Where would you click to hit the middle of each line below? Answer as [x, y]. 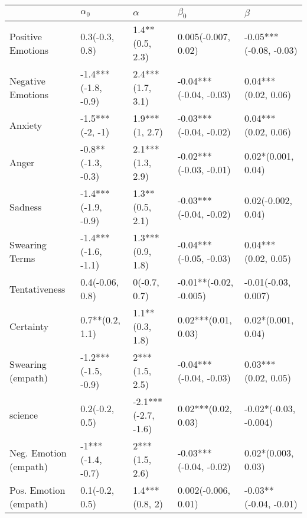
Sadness [26, 207]
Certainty [29, 326]
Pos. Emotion [37, 490]
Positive [26, 36]
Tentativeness [37, 289]
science [24, 415]
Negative [27, 80]
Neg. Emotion [38, 452]
